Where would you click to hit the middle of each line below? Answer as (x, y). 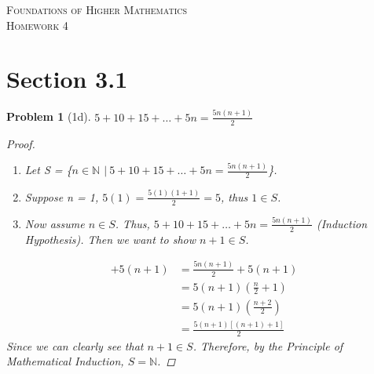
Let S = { (48, 170)
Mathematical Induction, (65, 361)
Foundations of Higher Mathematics (97, 9)
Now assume (55, 223)
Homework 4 (37, 25)
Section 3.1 (67, 79)
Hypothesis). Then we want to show (110, 239)
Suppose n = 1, (62, 196)
